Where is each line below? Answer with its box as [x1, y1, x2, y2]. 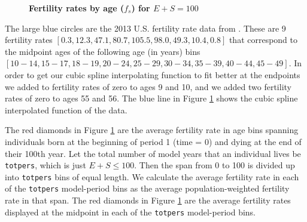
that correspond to [229, 33, 298, 46]
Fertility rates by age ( [29, 2, 124, 14]
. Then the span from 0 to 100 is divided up [134, 159, 295, 171]
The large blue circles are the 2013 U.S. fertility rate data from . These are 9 [5, 21, 286, 34]
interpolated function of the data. [5, 103, 127, 116]
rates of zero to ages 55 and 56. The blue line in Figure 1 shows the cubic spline [5, 92, 298, 104]
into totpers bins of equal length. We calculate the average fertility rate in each [5, 170, 299, 183]
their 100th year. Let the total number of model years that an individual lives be [5, 147, 301, 159]
